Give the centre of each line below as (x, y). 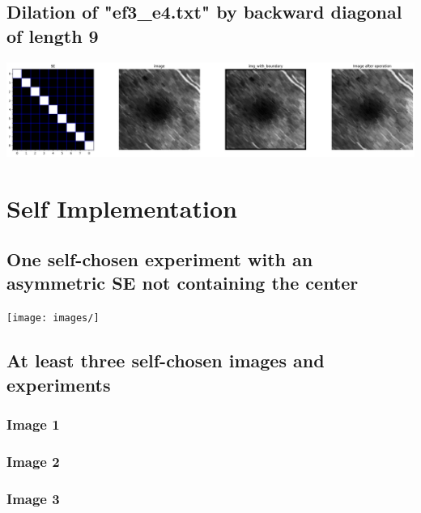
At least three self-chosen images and (166, 360)
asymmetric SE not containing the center (183, 283)
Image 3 (33, 498)
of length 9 (53, 35)
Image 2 (33, 461)
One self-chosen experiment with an (160, 259)
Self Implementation (122, 208)
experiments (59, 384)
